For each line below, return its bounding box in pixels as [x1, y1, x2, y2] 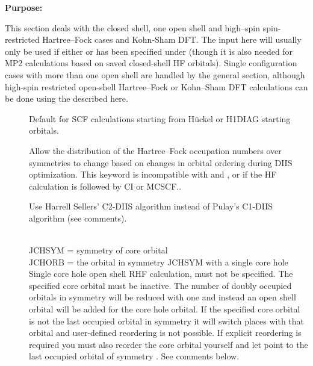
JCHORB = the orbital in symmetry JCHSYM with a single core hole [29, 255, 288, 268]
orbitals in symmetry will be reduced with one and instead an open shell [29, 291, 296, 303]
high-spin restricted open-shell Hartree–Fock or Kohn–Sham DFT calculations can [5, 80, 308, 93]
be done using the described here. [5, 92, 128, 105]
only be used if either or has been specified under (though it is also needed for [5, 45, 293, 57]
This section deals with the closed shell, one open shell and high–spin [5, 21, 261, 34]
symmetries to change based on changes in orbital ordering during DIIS [29, 156, 293, 169]
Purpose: [5, 1, 43, 13]
